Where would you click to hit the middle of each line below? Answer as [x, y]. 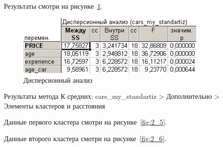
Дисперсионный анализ [58, 80]
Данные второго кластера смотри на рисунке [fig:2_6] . [85, 138]
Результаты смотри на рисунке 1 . [53, 6]
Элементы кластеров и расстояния [55, 105]
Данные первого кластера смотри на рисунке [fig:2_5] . [85, 122]
